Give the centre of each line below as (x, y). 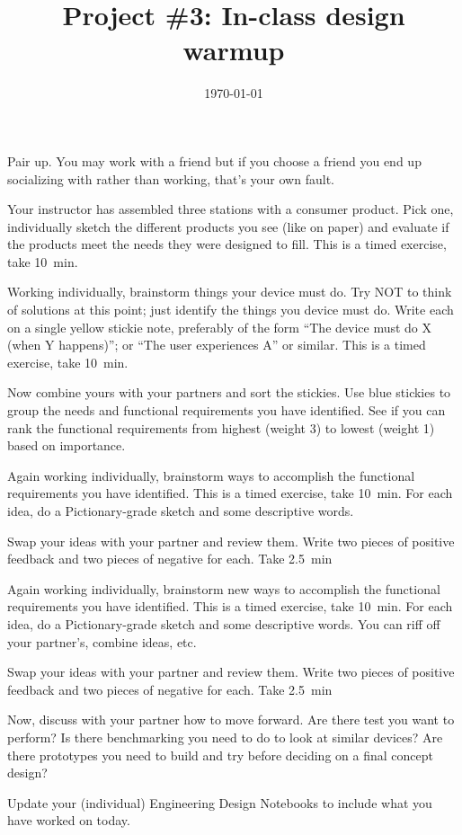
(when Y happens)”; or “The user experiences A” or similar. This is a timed (217, 345)
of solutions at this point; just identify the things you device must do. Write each (231, 310)
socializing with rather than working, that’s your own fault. (171, 178)
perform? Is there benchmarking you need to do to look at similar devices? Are (225, 737)
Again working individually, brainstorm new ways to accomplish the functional (224, 588)
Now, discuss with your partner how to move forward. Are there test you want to (231, 720)
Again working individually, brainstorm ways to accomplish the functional (211, 475)
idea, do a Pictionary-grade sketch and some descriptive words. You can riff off (224, 623)
